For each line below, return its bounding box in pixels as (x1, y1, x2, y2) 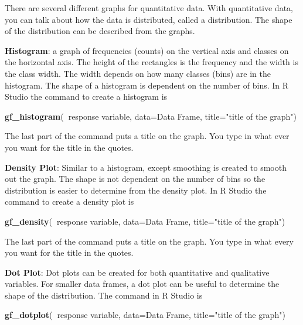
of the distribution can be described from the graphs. (5, 25, 195, 37)
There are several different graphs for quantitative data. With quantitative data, (5, 2, 293, 13)
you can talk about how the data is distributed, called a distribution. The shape (5, 13, 292, 25)
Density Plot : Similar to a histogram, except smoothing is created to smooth (5, 161, 287, 173)
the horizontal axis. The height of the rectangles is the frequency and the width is (5, 56, 298, 68)
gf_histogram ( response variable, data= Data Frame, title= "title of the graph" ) (5, 110, 297, 122)
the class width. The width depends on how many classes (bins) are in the (5, 67, 271, 79)
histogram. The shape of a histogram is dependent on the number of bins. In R (5, 79, 289, 91)
